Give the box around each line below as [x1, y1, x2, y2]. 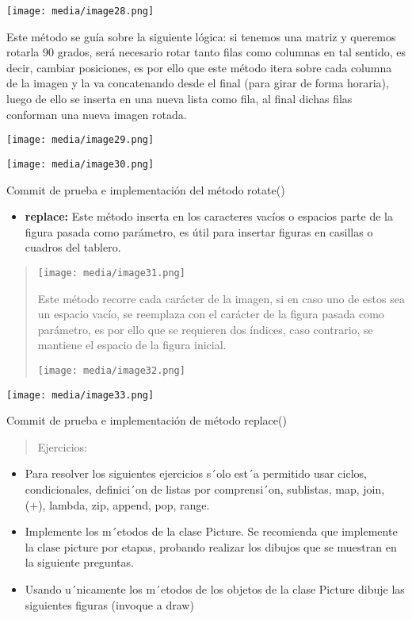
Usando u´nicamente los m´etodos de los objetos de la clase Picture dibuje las [25, 581, 405, 597]
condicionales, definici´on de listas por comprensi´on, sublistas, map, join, [25, 481, 385, 498]
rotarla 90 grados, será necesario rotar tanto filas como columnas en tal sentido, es [6, 44, 406, 60]
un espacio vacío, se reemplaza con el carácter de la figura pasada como [37, 306, 384, 322]
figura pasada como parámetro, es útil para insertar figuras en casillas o [25, 223, 373, 240]
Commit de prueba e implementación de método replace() [6, 412, 287, 429]
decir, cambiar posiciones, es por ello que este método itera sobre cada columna [6, 59, 392, 75]
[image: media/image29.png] [6, 134, 154, 146]
